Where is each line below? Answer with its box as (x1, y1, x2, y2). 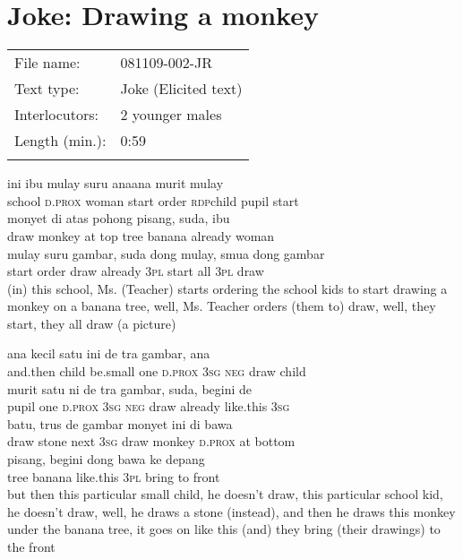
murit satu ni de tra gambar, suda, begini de (7, 379, 253, 398)
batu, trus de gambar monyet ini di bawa (7, 414, 233, 433)
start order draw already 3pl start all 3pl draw (7, 262, 264, 280)
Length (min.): (14, 130, 107, 151)
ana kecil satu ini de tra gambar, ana (7, 344, 210, 363)
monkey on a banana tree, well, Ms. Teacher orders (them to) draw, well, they (7, 297, 436, 315)
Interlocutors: (14, 104, 99, 125)
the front (7, 537, 56, 555)
